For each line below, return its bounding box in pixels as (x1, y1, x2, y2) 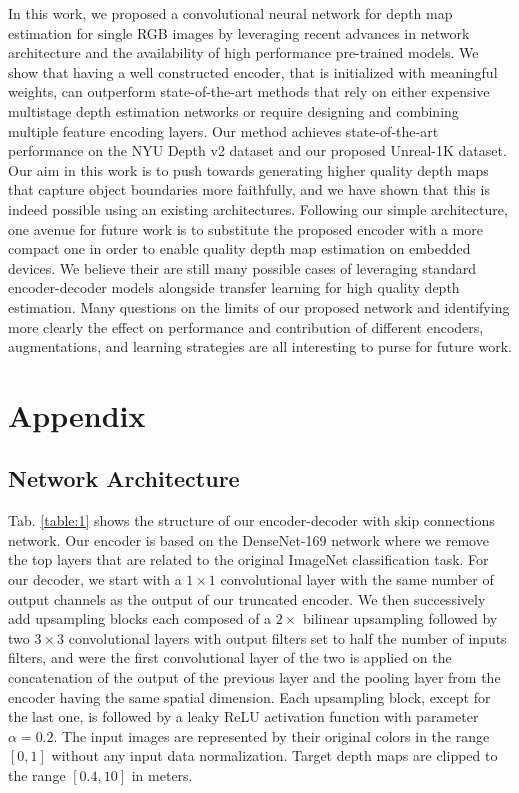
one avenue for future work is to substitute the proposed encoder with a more (8, 218, 483, 239)
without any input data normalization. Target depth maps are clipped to (51, 745, 498, 766)
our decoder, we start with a (8, 569, 182, 590)
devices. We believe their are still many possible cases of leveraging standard (8, 257, 477, 278)
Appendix (8, 394, 146, 435)
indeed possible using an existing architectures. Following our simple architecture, (8, 198, 508, 219)
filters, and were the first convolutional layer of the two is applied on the (8, 647, 452, 668)
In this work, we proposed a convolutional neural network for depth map (8, 3, 453, 23)
